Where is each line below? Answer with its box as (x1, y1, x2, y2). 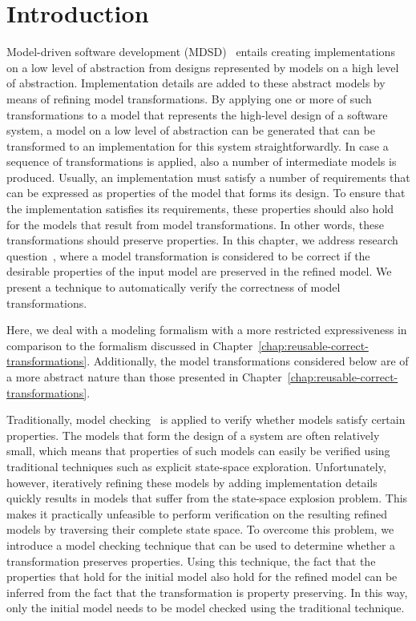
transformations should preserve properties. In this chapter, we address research (6, 232, 398, 248)
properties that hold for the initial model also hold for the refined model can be (6, 568, 398, 585)
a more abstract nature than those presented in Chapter (6, 369, 282, 385)
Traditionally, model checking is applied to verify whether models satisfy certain (6, 411, 406, 428)
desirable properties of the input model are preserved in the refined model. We (6, 263, 392, 280)
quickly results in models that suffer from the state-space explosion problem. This (6, 490, 408, 506)
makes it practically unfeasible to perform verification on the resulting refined (6, 505, 387, 522)
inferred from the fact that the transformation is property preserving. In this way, (6, 583, 408, 600)
